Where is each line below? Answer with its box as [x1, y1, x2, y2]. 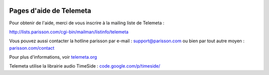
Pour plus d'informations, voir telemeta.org [9, 54, 97, 60]
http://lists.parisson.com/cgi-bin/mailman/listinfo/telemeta [9, 29, 129, 35]
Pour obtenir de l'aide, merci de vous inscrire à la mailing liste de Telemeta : [9, 20, 164, 26]
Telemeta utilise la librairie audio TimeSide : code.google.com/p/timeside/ [9, 63, 160, 69]
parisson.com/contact [9, 45, 55, 51]
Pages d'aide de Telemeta [9, 6, 92, 15]
